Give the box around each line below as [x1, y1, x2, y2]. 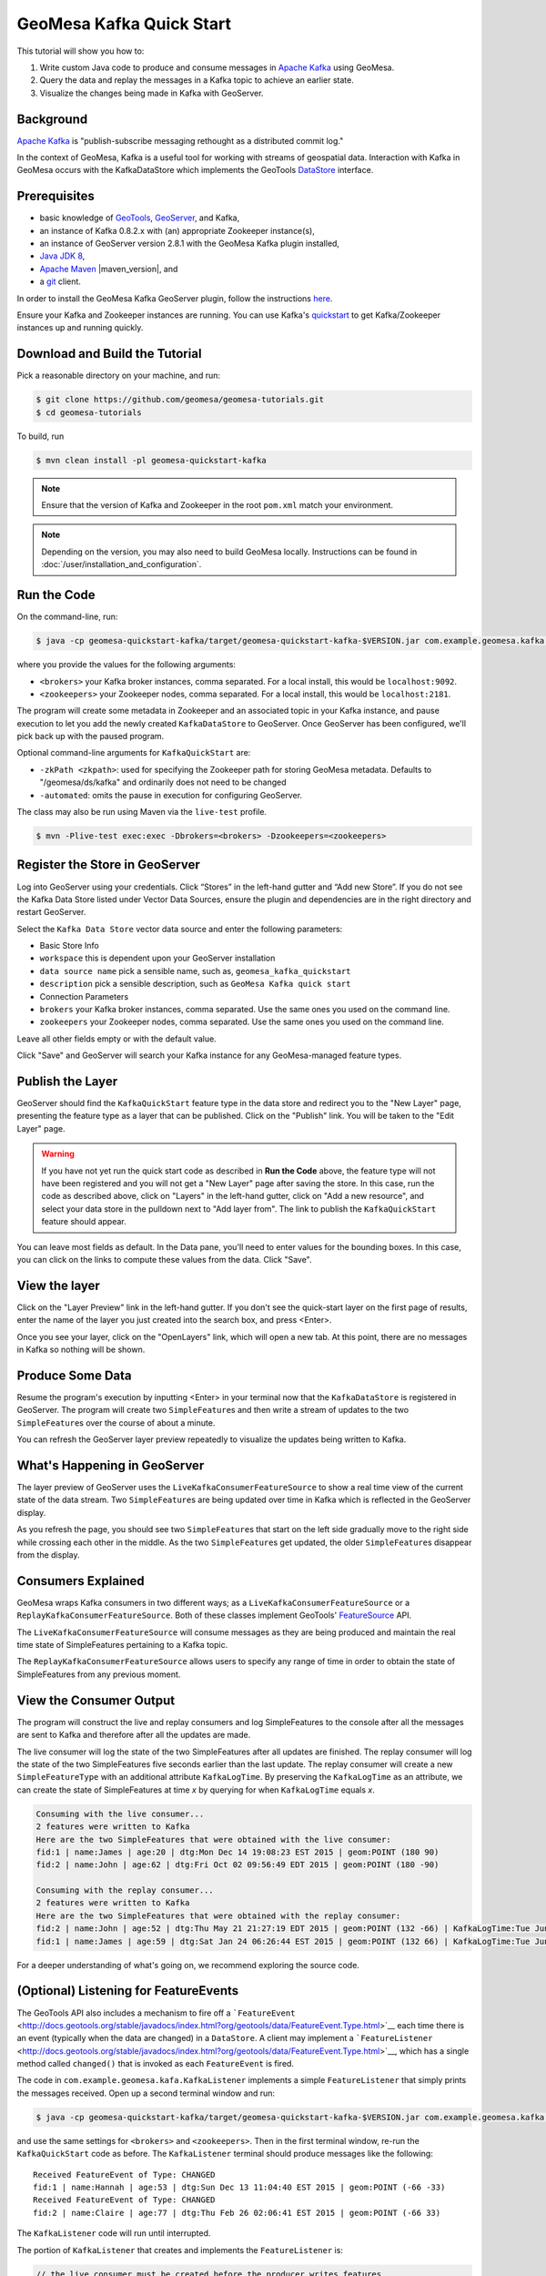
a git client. [39, 276, 82, 287]
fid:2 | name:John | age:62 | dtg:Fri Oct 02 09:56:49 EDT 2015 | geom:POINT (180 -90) [35, 1860, 440, 1870]
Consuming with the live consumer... [35, 1808, 205, 1819]
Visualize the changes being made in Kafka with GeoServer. [39, 87, 264, 98]
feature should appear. [41, 1216, 126, 1227]
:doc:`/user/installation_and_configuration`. [41, 559, 202, 570]
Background [16, 111, 88, 127]
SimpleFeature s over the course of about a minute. [16, 1417, 216, 1428]
